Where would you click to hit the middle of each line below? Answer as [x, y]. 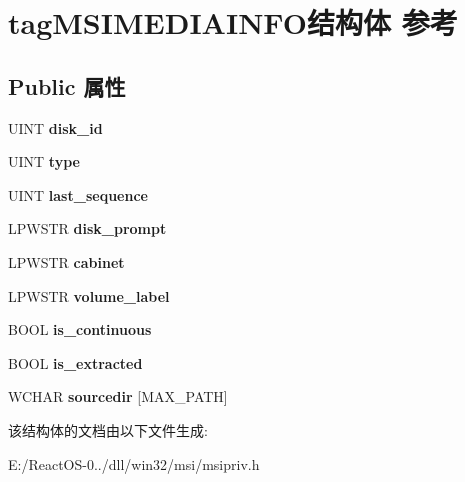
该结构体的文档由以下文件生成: [108, 429]
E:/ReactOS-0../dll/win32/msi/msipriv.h [134, 463]
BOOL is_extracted [75, 362]
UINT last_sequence [78, 194]
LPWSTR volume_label [89, 295]
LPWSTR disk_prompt [87, 228]
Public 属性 [67, 85]
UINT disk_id [55, 127]
